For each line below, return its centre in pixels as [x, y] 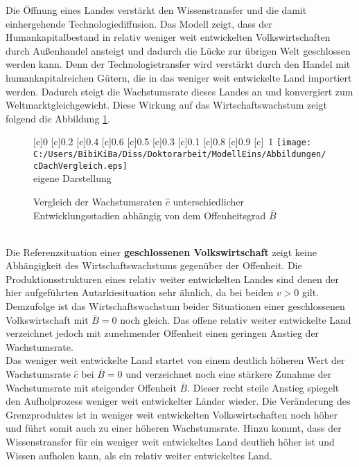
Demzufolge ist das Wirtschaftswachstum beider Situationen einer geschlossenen [175, 306]
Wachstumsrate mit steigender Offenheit [91, 387]
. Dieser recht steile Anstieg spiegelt [263, 387]
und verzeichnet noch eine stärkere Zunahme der [229, 374]
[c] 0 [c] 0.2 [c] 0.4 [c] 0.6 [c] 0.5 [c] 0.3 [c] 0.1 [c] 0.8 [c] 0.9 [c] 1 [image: [173, 141]
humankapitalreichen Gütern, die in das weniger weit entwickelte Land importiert [179, 77]
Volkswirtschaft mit [47, 319]
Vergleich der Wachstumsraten [98, 201]
